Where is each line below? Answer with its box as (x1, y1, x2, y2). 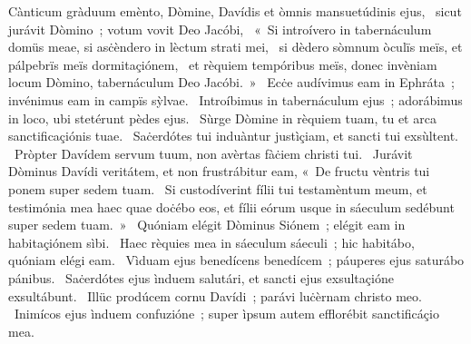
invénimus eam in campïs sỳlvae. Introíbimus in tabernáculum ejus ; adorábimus (8, 90, 463, 109)
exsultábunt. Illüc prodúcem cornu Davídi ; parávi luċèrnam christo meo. (8, 286, 422, 305)
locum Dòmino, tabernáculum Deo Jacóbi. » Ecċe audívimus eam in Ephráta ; (8, 73, 455, 92)
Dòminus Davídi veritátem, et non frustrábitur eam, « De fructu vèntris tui (8, 162, 430, 181)
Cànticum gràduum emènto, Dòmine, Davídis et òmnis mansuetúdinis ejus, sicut (8, 2, 462, 20)
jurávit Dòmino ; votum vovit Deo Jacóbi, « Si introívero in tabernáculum (8, 19, 432, 38)
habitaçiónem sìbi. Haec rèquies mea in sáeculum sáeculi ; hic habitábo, (8, 232, 415, 251)
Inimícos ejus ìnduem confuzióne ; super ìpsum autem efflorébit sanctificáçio (14, 304, 439, 323)
